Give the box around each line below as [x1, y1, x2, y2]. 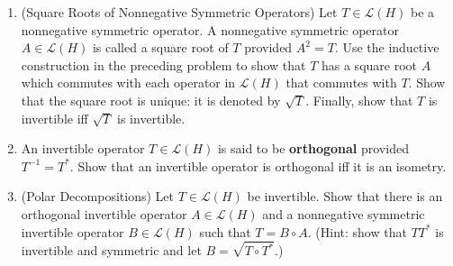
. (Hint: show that [307, 222, 407, 241]
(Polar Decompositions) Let [21, 187, 174, 206]
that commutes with [285, 73, 397, 92]
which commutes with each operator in [21, 73, 236, 92]
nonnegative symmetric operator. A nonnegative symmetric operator [21, 20, 400, 39]
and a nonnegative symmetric [262, 204, 425, 223]
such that [199, 222, 251, 241]
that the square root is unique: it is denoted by [21, 90, 281, 109]
